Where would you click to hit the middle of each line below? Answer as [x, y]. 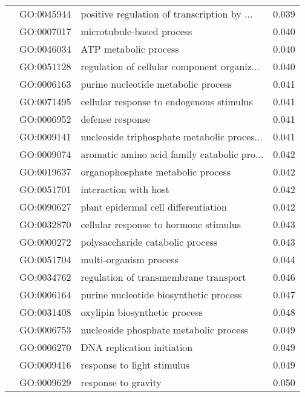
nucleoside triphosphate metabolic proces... [172, 136]
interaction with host [125, 189]
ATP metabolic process [130, 49]
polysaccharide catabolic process [149, 242]
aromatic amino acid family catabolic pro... [172, 154]
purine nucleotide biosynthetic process [161, 294]
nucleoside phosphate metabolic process [164, 330]
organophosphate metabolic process [156, 172]
